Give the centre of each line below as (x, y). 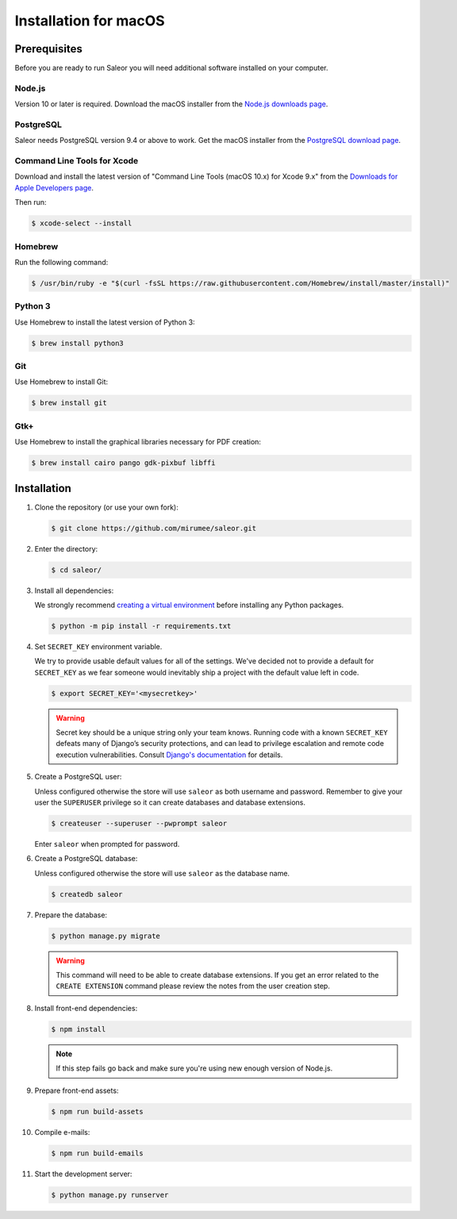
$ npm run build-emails (98, 1153)
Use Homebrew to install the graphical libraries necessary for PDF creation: (138, 442)
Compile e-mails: (62, 1132)
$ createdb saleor (87, 894)
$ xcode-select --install (82, 223)
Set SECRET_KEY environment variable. (98, 646)
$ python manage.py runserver (110, 1195)
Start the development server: (83, 1174)
